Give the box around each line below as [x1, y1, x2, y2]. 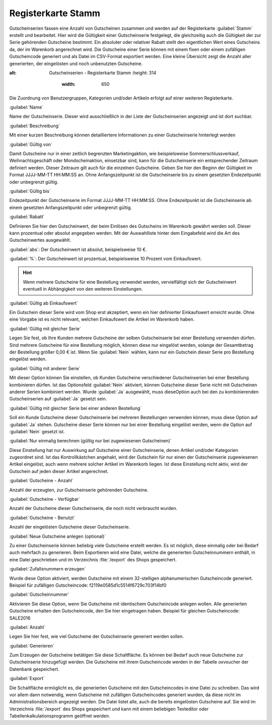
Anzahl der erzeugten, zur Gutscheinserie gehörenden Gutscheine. [9, 487, 149, 493]
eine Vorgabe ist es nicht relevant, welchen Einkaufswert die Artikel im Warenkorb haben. [9, 316, 195, 323]
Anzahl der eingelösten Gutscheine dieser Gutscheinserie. [9, 524, 130, 530]
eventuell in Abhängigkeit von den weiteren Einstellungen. [23, 286, 143, 292]
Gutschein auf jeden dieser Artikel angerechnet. [9, 468, 109, 474]
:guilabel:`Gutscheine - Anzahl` [9, 478, 74, 484]
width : [61, 81, 76, 87]
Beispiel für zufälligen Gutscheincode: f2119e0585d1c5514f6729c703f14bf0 [9, 582, 167, 588]
